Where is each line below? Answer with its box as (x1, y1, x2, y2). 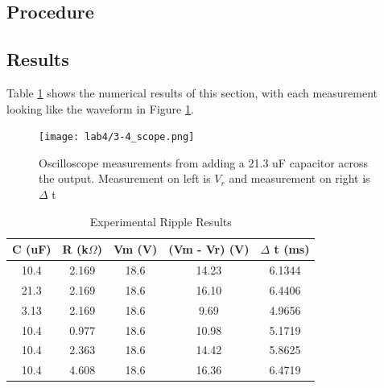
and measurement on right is (229, 170, 370, 187)
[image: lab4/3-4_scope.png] (39, 131, 195, 143)
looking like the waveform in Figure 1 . (6, 100, 194, 117)
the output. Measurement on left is (39, 170, 211, 187)
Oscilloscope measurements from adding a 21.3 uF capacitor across (39, 154, 369, 171)
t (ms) (274, 241, 310, 258)
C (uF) (12, 241, 52, 258)
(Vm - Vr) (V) (168, 241, 250, 258)
